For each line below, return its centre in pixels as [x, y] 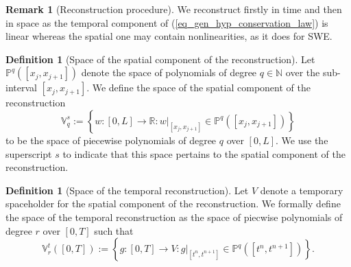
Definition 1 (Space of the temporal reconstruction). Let [127, 190]
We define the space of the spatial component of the [201, 88]
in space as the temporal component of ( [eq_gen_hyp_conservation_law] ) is [167, 22]
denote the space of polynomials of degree [169, 72]
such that [114, 230]
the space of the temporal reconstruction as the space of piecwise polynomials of [174, 217]
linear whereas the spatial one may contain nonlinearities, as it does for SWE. [169, 36]
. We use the [302, 140]
